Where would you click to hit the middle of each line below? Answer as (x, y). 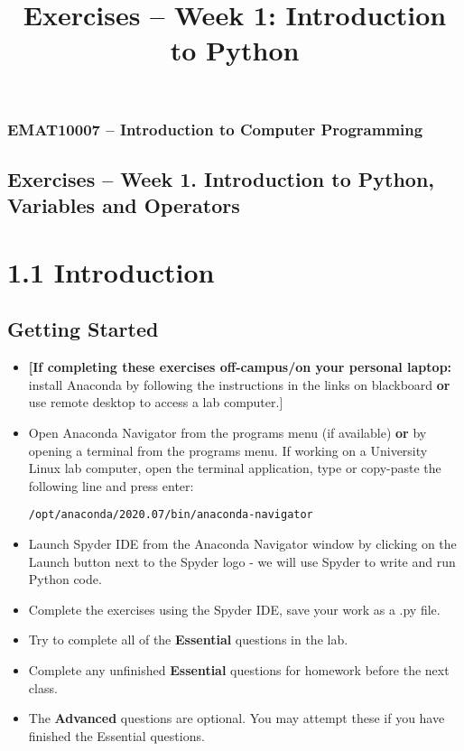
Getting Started (83, 329)
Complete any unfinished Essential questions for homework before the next (239, 670)
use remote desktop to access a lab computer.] (156, 402)
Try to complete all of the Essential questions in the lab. (188, 640)
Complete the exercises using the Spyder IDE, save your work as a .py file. (234, 609)
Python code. (65, 579)
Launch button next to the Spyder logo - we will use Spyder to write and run (242, 561)
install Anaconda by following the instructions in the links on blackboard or (239, 384)
